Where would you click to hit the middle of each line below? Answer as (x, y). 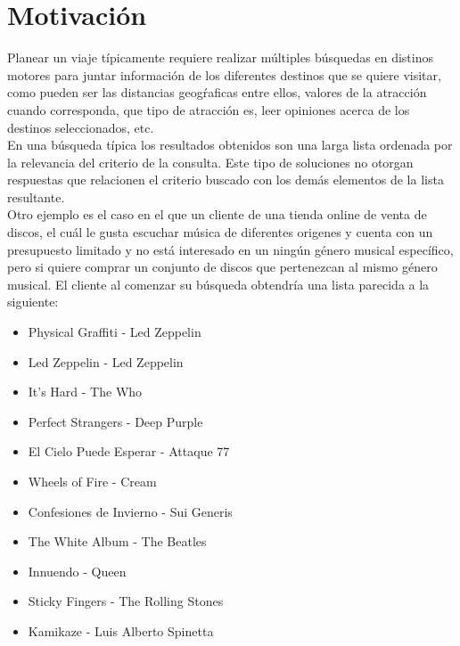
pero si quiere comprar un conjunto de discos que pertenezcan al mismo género (222, 267)
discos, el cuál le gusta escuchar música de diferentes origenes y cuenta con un (220, 232)
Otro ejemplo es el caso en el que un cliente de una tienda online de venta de (217, 214)
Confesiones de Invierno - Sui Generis (130, 511)
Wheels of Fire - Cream (92, 481)
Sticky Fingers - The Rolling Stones (126, 601)
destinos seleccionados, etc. (81, 127)
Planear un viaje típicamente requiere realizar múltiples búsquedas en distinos (220, 57)
